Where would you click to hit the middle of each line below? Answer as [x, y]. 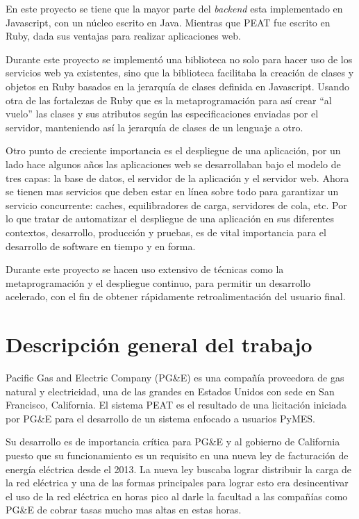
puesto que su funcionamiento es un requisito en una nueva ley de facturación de [177, 455]
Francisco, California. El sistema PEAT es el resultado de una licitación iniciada [176, 405]
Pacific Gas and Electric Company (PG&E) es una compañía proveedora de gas [175, 377]
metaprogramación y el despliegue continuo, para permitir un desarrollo [158, 282]
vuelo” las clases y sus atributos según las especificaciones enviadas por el [162, 114]
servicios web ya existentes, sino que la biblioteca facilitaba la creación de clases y [180, 73]
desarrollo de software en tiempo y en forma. [101, 246]
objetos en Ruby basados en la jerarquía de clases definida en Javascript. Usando [177, 86]
